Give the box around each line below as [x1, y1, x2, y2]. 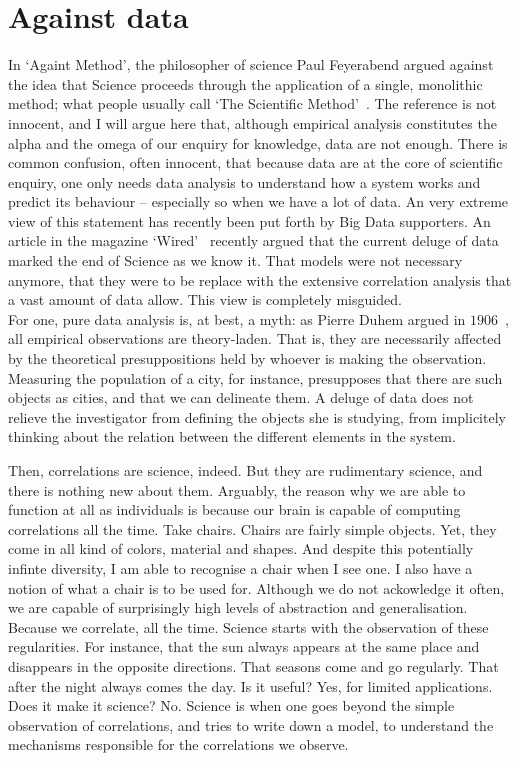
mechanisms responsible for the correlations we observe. [8, 734, 349, 755]
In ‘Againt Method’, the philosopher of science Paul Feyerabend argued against [8, 54, 494, 75]
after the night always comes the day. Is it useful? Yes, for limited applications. [8, 675, 493, 696]
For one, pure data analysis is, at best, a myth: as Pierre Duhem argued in [8, 308, 466, 329]
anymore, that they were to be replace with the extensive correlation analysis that [8, 269, 512, 290]
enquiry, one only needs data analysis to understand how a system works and [8, 171, 481, 192]
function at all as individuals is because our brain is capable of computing [8, 499, 461, 520]
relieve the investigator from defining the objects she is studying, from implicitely [8, 406, 506, 427]
